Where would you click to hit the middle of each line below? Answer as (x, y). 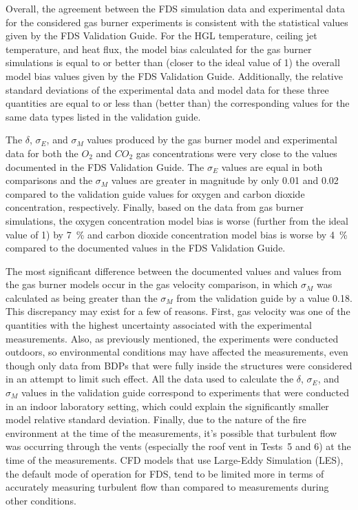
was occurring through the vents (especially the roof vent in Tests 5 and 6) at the (178, 446)
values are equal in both (272, 166)
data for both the (42, 153)
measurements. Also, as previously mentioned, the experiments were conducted (172, 338)
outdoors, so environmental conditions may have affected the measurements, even (177, 352)
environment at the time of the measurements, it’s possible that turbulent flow (171, 432)
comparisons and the (49, 180)
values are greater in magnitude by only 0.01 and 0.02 (225, 180)
